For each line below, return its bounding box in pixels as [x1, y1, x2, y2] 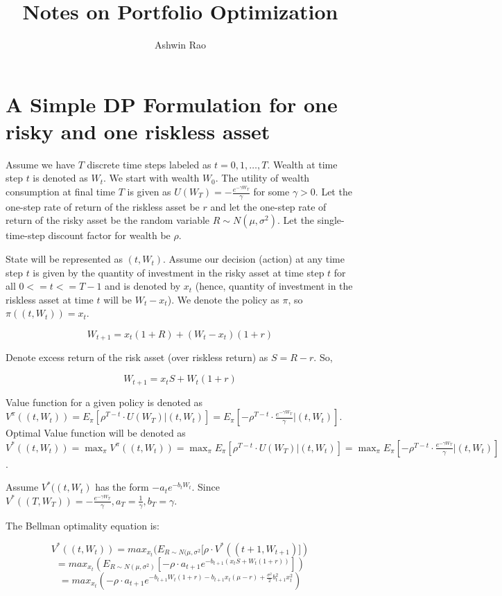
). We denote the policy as [167, 292, 279, 306]
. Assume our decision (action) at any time [162, 252, 345, 266]
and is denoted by [105, 279, 181, 293]
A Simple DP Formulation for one [6, 89, 338, 118]
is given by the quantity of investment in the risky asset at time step [33, 265, 324, 279]
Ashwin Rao [154, 37, 207, 52]
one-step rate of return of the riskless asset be [6, 199, 200, 213]
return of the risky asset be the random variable [6, 213, 210, 227]
